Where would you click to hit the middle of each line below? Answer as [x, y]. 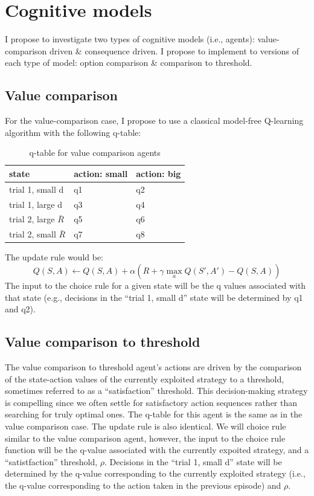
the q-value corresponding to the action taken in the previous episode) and [143, 485]
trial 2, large [32, 219]
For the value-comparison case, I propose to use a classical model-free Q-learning [154, 121]
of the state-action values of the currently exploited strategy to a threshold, [145, 378]
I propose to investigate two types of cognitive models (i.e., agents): [130, 39]
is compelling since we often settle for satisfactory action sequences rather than [151, 402]
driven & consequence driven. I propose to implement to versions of [175, 50]
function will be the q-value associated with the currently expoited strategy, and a [157, 450]
